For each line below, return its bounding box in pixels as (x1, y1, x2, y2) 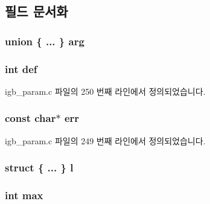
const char (5, 110, 56, 126)
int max (5, 188, 43, 203)
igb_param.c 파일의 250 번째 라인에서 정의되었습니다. (5, 84, 206, 97)
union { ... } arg (5, 33, 84, 48)
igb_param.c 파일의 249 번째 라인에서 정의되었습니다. (5, 134, 206, 147)
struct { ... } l (5, 160, 74, 175)
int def (5, 61, 37, 76)
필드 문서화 (5, 2, 68, 21)
